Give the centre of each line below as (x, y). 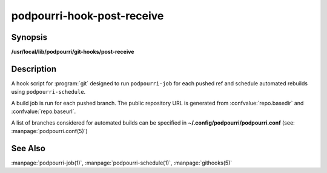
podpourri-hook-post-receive (88, 16)
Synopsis (29, 37)
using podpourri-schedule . (48, 92)
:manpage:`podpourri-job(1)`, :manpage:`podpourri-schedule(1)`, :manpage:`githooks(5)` (122, 163)
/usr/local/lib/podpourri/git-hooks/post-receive (73, 52)
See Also (28, 148)
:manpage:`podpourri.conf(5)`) (49, 131)
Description (34, 69)
